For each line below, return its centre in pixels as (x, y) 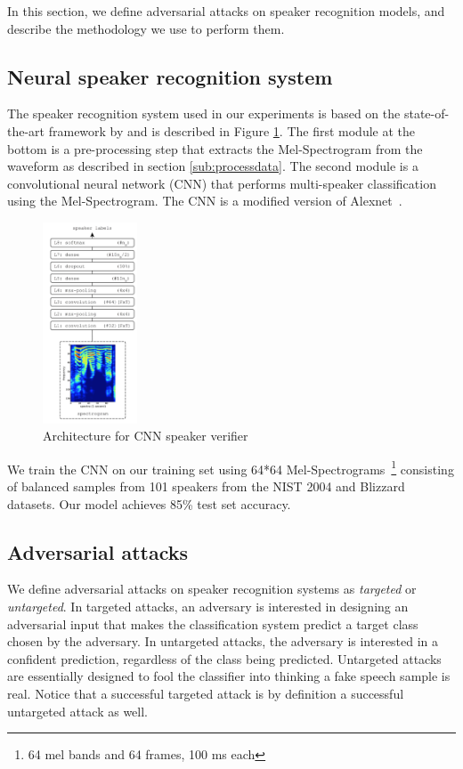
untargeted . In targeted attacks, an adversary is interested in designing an (208, 607)
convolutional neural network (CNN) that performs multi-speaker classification (222, 183)
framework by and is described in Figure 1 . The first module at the (232, 130)
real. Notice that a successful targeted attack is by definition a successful (206, 693)
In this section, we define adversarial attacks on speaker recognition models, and (226, 11)
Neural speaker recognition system (170, 76)
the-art (26, 130)
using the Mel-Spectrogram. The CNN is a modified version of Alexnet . (205, 201)
